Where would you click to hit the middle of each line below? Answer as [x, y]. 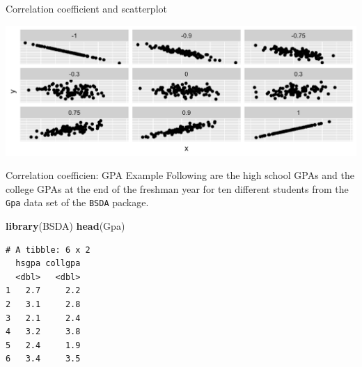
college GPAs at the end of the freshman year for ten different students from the [177, 188]
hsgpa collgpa [48, 264]
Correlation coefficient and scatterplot [86, 8]
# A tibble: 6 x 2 [48, 250]
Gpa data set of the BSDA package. [77, 202]
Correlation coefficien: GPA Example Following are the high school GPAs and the [180, 175]
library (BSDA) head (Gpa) [65, 226]
